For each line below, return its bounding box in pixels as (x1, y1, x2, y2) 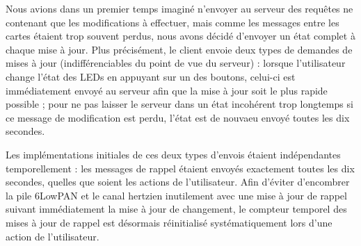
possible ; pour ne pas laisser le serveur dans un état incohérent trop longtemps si (6, 97, 353, 111)
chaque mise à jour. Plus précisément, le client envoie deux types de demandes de (6, 42, 353, 56)
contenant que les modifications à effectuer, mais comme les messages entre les (6, 15, 339, 29)
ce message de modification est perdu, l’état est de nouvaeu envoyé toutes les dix (6, 110, 350, 124)
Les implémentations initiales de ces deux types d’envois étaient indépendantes (6, 147, 341, 161)
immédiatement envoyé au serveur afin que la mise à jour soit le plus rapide (6, 83, 328, 97)
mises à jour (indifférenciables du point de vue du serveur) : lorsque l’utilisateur (6, 56, 346, 70)
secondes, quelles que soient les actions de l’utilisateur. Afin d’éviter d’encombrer (6, 174, 350, 189)
